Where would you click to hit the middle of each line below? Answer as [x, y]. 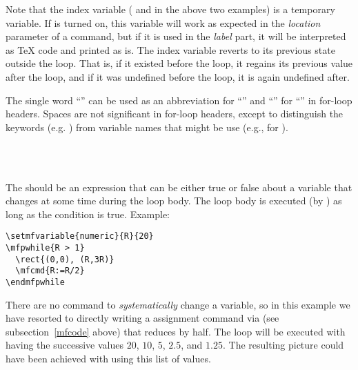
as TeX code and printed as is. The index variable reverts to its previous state [170, 49]
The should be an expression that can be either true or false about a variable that [179, 187]
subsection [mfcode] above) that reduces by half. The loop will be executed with [176, 331]
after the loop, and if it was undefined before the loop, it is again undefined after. [178, 76]
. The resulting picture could [283, 345]
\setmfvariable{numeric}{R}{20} [80, 236]
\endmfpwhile [35, 282]
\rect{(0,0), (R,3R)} [65, 259]
